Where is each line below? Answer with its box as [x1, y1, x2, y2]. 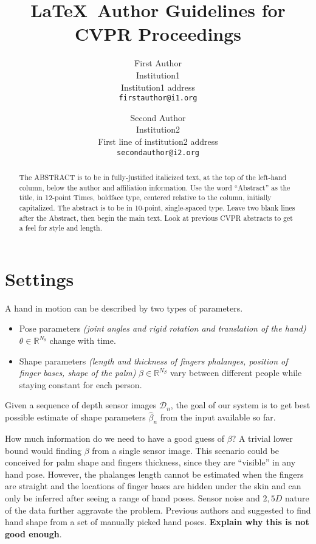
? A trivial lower [232, 432, 293, 445]
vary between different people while [170, 366, 302, 379]
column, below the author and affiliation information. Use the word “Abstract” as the [19, 182, 290, 192]
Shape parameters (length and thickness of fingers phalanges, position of [19, 354, 288, 367]
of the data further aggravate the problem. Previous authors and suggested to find [5, 503, 311, 516]
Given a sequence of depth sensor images [5, 399, 157, 411]
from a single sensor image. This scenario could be [92, 444, 280, 456]
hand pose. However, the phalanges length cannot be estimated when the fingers [5, 467, 304, 480]
